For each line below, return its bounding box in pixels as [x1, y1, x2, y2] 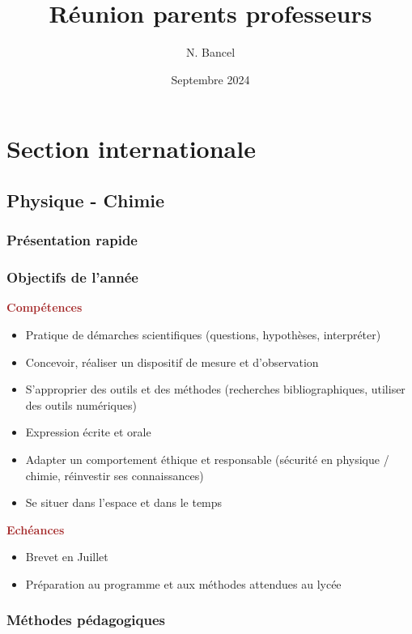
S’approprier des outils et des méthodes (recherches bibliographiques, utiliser [25, 381, 406, 398]
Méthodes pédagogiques [6, 610, 166, 630]
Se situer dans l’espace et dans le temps [25, 494, 223, 511]
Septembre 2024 [171, 70, 250, 87]
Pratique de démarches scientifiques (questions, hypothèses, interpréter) [25, 326, 381, 343]
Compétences [6, 299, 83, 316]
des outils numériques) [25, 396, 137, 413]
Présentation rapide [6, 230, 138, 250]
